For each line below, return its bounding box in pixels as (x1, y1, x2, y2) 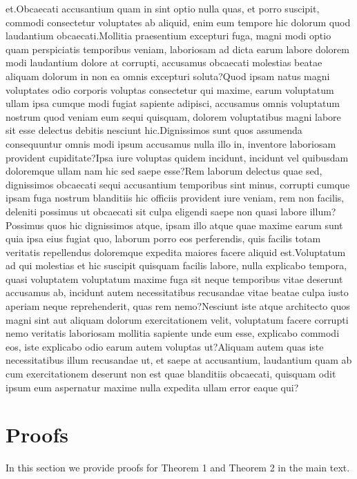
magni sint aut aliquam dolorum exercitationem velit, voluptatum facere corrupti (6, 312, 349, 326)
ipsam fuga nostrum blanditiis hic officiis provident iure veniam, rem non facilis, (6, 190, 345, 205)
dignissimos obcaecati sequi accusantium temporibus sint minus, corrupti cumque (6, 177, 350, 191)
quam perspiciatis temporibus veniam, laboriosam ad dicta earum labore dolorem (6, 41, 349, 56)
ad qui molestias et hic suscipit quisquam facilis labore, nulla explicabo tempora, (6, 258, 347, 273)
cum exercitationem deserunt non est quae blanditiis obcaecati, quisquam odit (6, 366, 336, 381)
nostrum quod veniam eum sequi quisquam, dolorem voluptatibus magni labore (6, 109, 341, 124)
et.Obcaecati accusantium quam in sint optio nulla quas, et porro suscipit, (6, 1, 320, 15)
